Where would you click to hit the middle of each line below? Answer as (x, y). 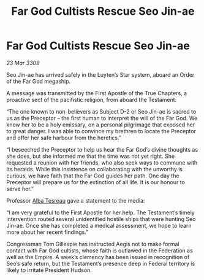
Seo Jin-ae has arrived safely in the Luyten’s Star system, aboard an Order (100, 74)
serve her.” (20, 189)
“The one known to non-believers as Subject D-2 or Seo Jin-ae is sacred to (101, 111)
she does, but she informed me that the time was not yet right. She (91, 156)
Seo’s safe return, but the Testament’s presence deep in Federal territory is (101, 263)
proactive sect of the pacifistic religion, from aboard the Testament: (92, 99)
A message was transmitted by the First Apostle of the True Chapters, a (97, 93)
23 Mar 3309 (23, 63)
